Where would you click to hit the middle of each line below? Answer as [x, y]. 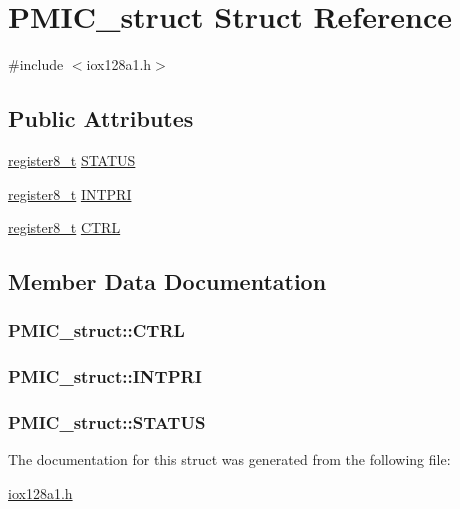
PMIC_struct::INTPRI [105, 376]
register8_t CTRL [64, 227]
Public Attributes [101, 118]
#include [36, 64]
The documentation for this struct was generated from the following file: [229, 459]
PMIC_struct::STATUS [107, 422]
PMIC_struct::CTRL [96, 330]
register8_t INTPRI [70, 193]
